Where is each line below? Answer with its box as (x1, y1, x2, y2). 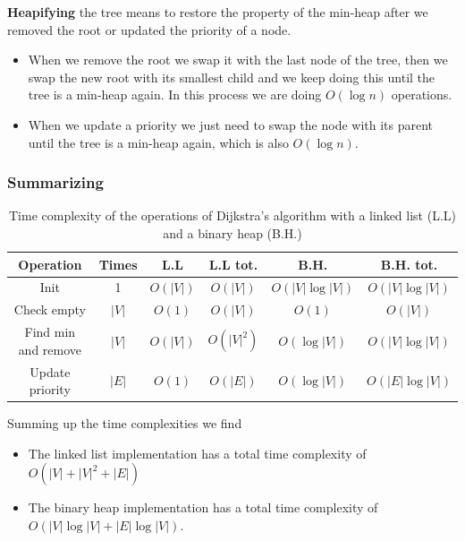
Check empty (13, 300, 86, 319)
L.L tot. (208, 254, 258, 273)
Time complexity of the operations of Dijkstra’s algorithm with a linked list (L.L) (9, 206, 456, 225)
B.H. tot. (380, 254, 438, 273)
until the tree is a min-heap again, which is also (28, 133, 289, 151)
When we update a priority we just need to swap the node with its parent (28, 115, 434, 133)
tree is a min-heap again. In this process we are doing (28, 85, 322, 104)
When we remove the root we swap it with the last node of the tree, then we (28, 50, 448, 69)
